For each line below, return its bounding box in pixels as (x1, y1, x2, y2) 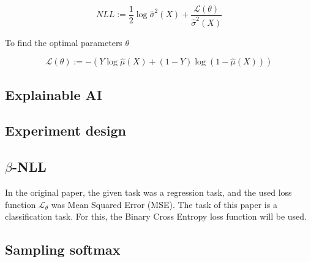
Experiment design (5, 121, 127, 140)
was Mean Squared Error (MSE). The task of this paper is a (51, 198, 277, 210)
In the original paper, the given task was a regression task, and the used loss (5, 185, 292, 198)
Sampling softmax (5, 240, 121, 259)
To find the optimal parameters (5, 36, 122, 48)
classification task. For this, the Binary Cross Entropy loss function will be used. (5, 210, 307, 223)
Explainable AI (5, 85, 102, 104)
